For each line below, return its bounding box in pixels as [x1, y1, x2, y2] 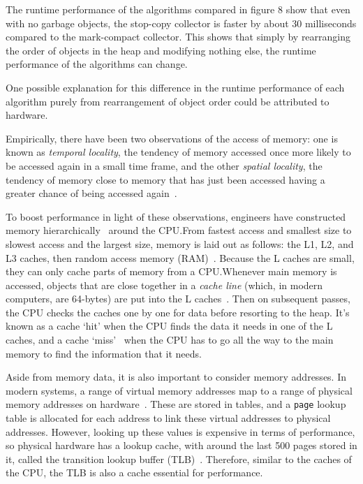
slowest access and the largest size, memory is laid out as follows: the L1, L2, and [6, 236, 354, 251]
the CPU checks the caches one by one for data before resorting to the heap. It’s [6, 305, 350, 319]
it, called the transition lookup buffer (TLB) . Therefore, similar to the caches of [6, 451, 352, 466]
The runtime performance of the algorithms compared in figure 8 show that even [6, 2, 350, 16]
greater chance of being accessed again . [6, 186, 177, 200]
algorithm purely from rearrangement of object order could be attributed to [6, 94, 329, 108]
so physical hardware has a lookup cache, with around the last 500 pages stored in [6, 438, 357, 453]
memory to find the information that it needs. [6, 346, 202, 360]
